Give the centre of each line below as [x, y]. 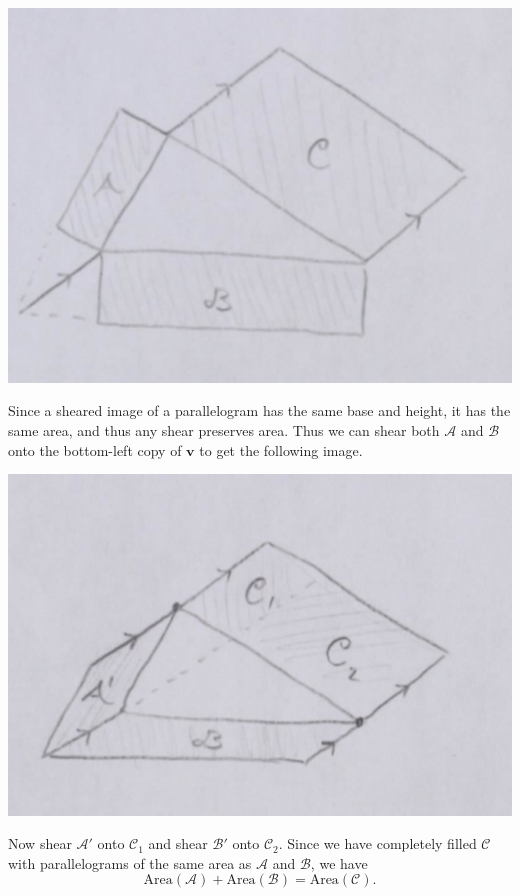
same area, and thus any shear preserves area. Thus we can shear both [224, 430]
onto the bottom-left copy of [95, 449]
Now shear [40, 843]
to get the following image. [281, 449]
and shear [178, 843]
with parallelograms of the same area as [130, 862]
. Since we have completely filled [377, 843]
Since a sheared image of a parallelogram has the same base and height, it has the [259, 410]
